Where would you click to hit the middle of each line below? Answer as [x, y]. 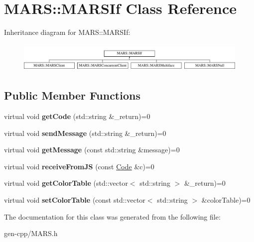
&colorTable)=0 [226, 200]
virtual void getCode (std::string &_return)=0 [77, 116]
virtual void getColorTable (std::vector [66, 183]
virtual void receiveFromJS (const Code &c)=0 [79, 166]
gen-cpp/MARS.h [31, 233]
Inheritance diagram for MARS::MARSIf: [67, 32]
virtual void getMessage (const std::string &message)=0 [92, 150]
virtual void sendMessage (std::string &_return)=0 [85, 133]
